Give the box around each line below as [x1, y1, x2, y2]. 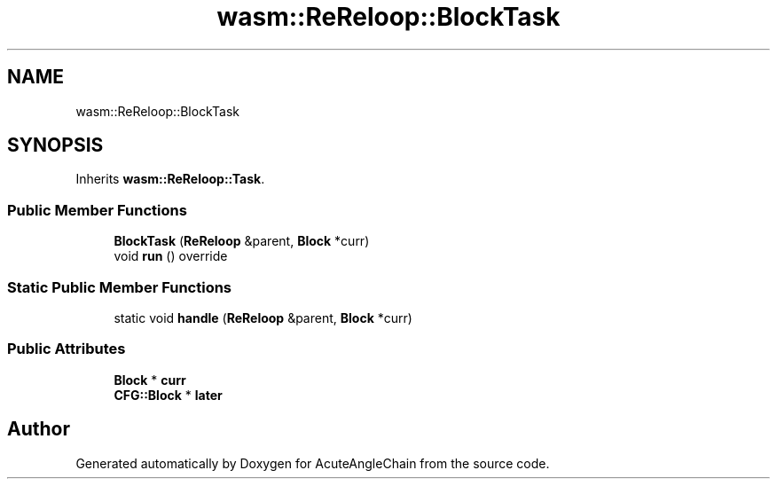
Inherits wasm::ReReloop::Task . [75, 171, 265, 187]
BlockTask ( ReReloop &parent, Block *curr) [114, 233, 370, 249]
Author [7, 418, 70, 441]
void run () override [114, 248, 228, 264]
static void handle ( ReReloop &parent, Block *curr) [114, 310, 412, 325]
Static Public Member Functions [7, 278, 232, 296]
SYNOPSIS [7, 134, 104, 157]
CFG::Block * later [114, 387, 223, 403]
